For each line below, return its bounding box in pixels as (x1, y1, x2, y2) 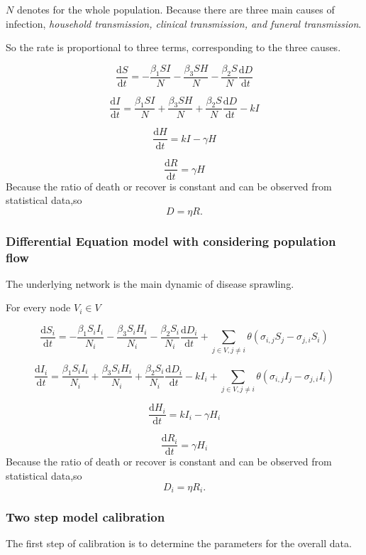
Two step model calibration (6, 507, 165, 525)
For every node (6, 300, 71, 315)
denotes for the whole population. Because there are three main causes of (16, 2, 335, 16)
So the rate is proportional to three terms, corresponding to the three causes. (6, 40, 341, 55)
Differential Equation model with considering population (6, 232, 336, 249)
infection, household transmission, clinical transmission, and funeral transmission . (6, 16, 362, 31)
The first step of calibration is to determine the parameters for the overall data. (6, 536, 352, 551)
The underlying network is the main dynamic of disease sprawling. (6, 276, 294, 291)
